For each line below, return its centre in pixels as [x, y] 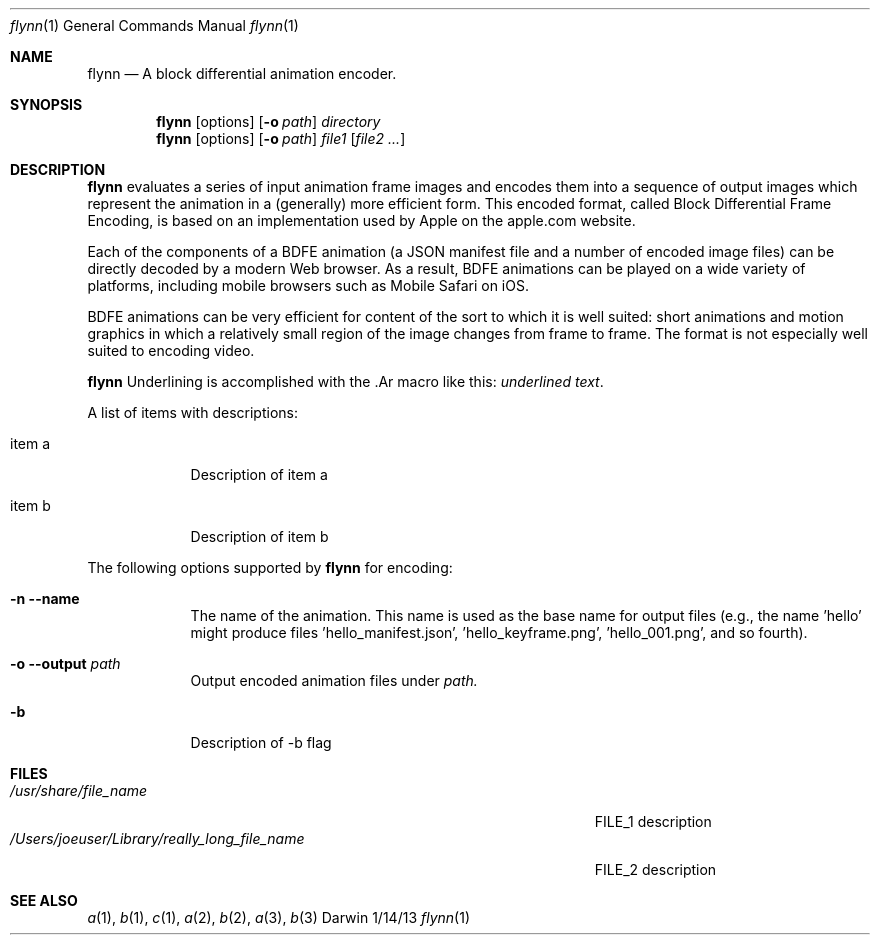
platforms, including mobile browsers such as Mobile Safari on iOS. [308, 285]
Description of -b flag [261, 742]
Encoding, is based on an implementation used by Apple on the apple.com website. [361, 220]
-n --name [45, 598]
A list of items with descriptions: [192, 412]
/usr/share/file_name [79, 790]
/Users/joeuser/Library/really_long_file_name [157, 838]
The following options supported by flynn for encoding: [270, 567]
